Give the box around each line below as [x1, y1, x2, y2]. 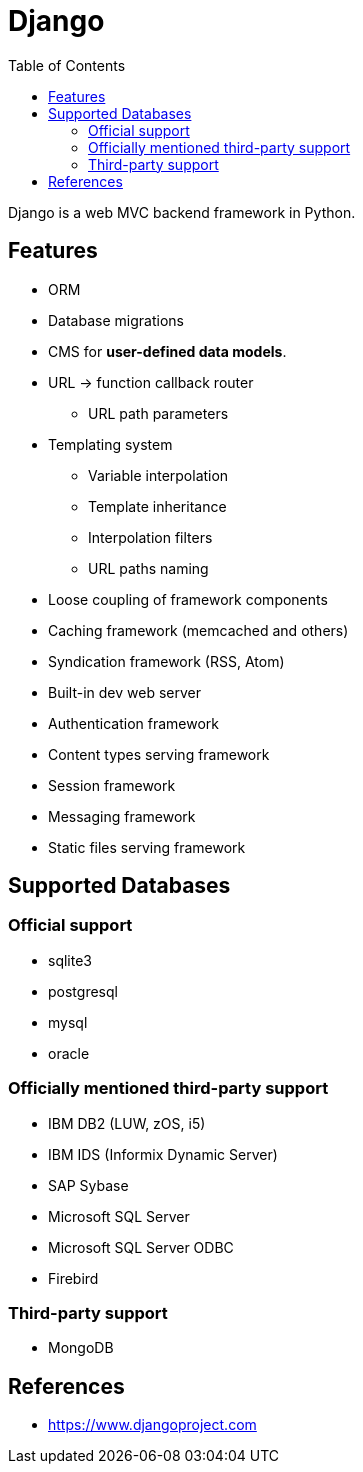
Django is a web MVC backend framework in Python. [8, 203, 356, 221]
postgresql [48, 982, 118, 1000]
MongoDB [48, 1339, 114, 1357]
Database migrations [48, 311, 184, 329]
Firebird [48, 1269, 99, 1287]
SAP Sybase [48, 1176, 129, 1194]
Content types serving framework [48, 745, 270, 763]
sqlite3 [48, 951, 92, 969]
